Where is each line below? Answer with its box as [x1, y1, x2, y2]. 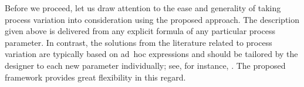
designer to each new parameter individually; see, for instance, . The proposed [5, 59, 286, 71]
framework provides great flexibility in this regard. [5, 71, 186, 83]
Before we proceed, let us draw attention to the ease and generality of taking [5, 2, 281, 14]
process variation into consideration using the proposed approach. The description [5, 13, 300, 25]
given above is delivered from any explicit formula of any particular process [5, 25, 275, 37]
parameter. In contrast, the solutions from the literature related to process [5, 36, 272, 48]
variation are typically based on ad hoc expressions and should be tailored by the [5, 48, 298, 60]
